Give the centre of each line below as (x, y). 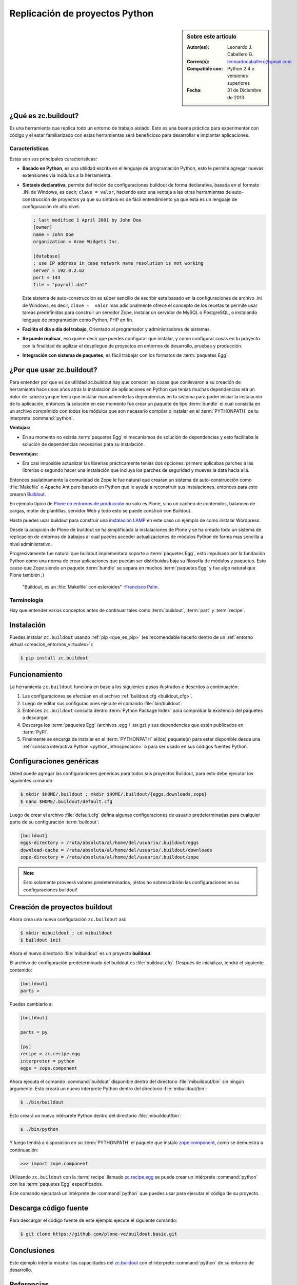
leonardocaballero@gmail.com (260, 61)
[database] (47, 256)
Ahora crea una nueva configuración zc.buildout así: (68, 919)
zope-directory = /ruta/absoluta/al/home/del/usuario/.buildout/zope (110, 857)
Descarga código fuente (49, 1208)
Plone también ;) (27, 575)
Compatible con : (205, 68)
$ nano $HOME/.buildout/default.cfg (66, 801)
